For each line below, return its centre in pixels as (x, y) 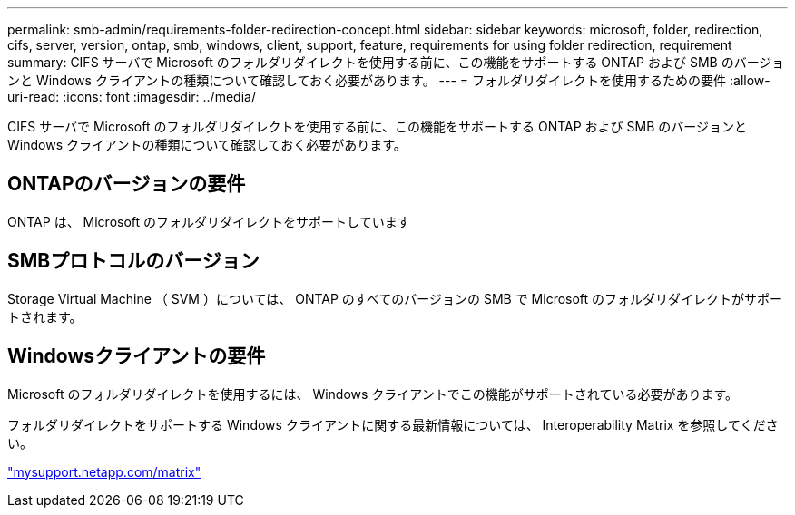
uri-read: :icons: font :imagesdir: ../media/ (132, 97)
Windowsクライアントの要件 (137, 356)
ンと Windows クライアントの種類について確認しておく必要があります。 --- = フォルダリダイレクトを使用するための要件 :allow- (389, 80)
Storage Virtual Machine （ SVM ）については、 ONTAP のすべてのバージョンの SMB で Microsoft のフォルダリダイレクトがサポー (395, 298)
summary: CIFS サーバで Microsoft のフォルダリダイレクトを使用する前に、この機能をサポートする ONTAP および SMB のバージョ (396, 62)
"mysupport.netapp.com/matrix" (104, 471)
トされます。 (45, 316)
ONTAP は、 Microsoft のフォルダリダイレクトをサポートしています (209, 221)
